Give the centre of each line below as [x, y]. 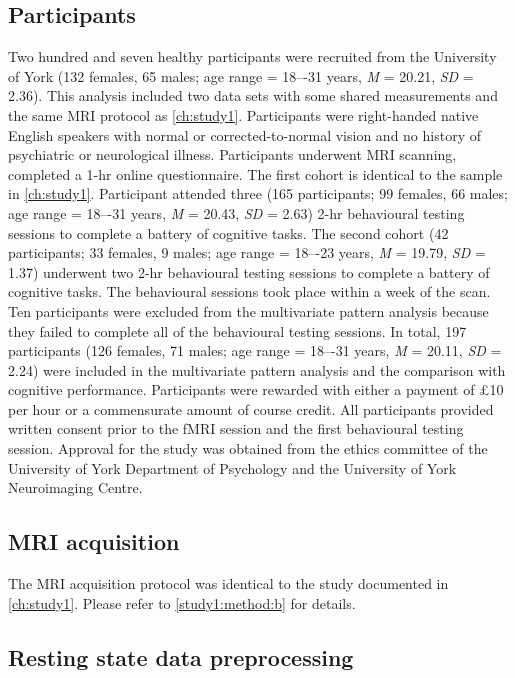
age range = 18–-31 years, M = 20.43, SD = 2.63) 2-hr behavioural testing [236, 212]
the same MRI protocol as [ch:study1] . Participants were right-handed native [243, 114]
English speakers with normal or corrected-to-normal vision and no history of [244, 134]
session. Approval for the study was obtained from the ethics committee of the [248, 448]
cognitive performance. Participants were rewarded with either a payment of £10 [256, 389]
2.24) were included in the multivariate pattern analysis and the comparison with [257, 369]
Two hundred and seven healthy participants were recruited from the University [252, 56]
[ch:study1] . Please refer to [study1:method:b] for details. [182, 602]
